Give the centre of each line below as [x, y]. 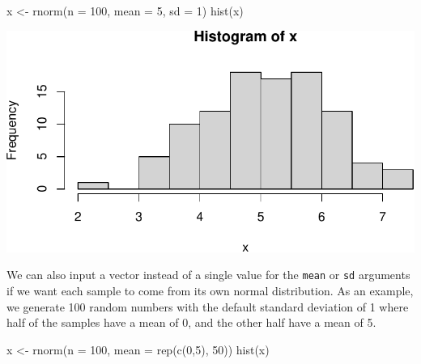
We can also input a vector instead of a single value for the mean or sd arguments [208, 275]
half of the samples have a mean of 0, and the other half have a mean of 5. [191, 322]
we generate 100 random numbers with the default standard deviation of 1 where [208, 306]
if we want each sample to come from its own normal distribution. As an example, [210, 291]
